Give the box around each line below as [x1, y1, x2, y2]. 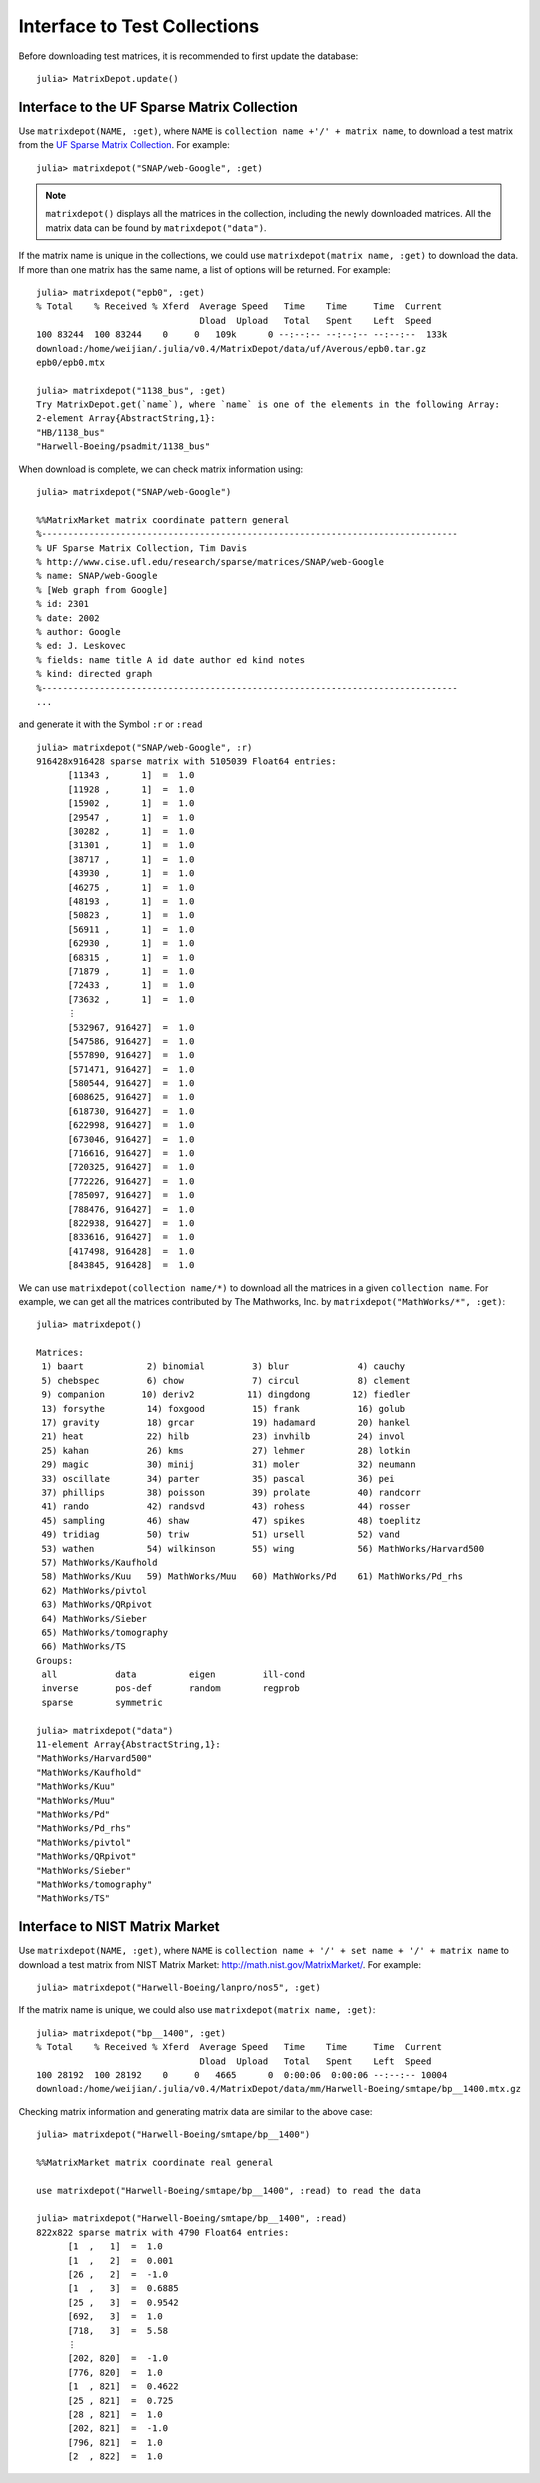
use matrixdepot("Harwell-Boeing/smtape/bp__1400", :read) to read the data [36, 2185, 422, 2196]
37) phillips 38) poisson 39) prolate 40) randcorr [41, 1487, 422, 1498]
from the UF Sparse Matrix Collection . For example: [18, 139, 230, 151]
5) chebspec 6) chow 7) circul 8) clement [41, 1375, 411, 1386]
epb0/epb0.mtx [36, 356, 105, 368]
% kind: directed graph [36, 668, 153, 680]
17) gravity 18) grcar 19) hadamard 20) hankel [41, 1417, 411, 1429]
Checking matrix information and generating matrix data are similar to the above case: [18, 2105, 373, 2117]
